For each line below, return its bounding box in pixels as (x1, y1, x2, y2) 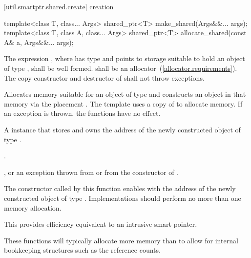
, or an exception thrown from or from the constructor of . (4, 167, 178, 177)
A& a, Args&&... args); (4, 37, 74, 47)
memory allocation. (4, 202, 62, 213)
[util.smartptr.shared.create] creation (4, 1, 114, 11)
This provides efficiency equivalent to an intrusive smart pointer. (4, 219, 197, 229)
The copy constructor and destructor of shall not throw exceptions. (4, 72, 205, 83)
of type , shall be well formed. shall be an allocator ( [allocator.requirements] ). (4, 63, 237, 73)
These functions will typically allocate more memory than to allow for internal (4, 235, 238, 245)
